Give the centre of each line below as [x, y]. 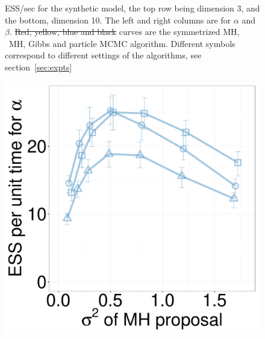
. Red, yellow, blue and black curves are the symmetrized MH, [124, 32]
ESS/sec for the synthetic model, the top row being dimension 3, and [132, 8]
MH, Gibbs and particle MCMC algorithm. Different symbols [122, 43]
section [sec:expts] [39, 67]
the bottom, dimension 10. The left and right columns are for [118, 20]
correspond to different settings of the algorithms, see [103, 55]
